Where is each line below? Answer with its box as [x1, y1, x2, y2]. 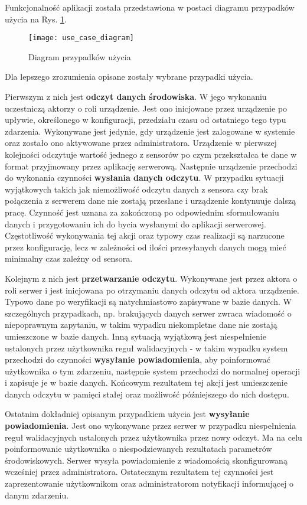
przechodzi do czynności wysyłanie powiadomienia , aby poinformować [5, 353, 271, 366]
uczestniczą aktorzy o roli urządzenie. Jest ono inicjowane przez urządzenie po [5, 102, 288, 114]
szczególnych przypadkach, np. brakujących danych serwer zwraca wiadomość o [5, 307, 292, 319]
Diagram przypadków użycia [28, 50, 131, 63]
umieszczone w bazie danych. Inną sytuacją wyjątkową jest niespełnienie [5, 330, 266, 342]
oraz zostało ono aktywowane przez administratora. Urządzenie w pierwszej [5, 136, 277, 149]
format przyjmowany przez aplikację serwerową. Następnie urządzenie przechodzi [5, 159, 298, 172]
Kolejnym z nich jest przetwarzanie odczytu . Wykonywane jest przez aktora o [5, 272, 298, 284]
